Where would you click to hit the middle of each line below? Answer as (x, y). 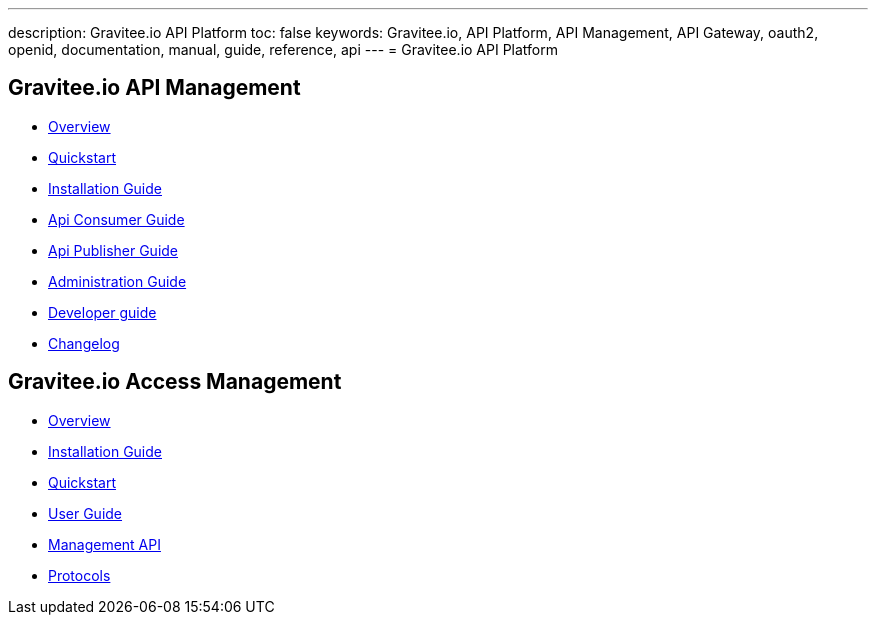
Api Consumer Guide (116, 219)
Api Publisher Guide (113, 250)
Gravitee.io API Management (154, 88)
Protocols (79, 575)
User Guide (85, 513)
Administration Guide (117, 281)
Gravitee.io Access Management (175, 382)
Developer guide (102, 312)
